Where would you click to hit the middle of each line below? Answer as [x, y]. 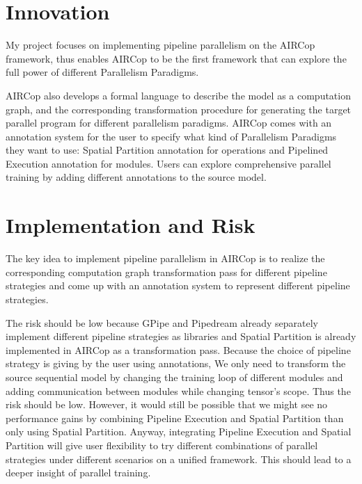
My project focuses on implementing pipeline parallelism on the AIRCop [160, 45]
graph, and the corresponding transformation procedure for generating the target [179, 109]
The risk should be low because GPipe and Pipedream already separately [162, 322]
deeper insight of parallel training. [78, 473]
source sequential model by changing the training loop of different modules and [174, 377]
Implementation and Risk [131, 225]
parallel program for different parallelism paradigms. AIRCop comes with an [169, 123]
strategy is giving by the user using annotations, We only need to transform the [176, 363]
